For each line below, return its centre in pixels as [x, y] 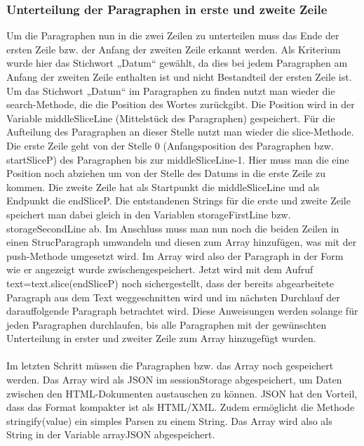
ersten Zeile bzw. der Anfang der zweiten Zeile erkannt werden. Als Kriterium [174, 49]
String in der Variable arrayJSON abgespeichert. [111, 434]
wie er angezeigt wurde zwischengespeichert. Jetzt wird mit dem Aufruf [160, 269]
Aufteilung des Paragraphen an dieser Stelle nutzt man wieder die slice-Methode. [180, 132]
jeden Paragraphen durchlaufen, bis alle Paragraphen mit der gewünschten [167, 324]
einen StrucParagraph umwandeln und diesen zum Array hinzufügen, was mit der [182, 242]
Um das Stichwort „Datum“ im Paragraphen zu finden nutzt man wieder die [171, 90]
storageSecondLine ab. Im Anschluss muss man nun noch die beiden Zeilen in [173, 228]
